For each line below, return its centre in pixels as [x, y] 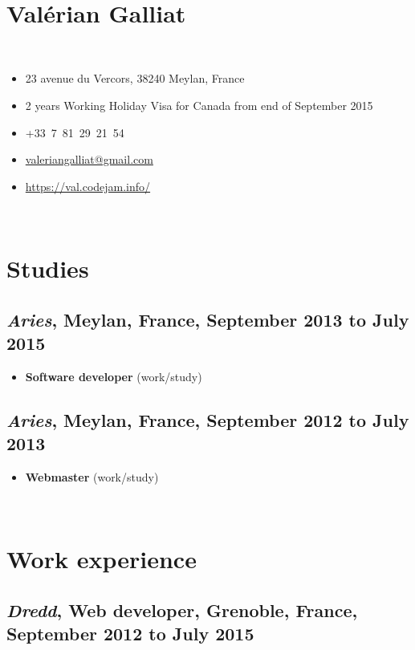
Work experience [102, 559]
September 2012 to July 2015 [130, 634]
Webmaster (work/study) [92, 477]
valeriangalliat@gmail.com [89, 159]
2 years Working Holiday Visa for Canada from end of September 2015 [199, 105]
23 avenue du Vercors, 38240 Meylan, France [135, 78]
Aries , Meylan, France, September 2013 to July [208, 319]
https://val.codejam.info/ [88, 186]
